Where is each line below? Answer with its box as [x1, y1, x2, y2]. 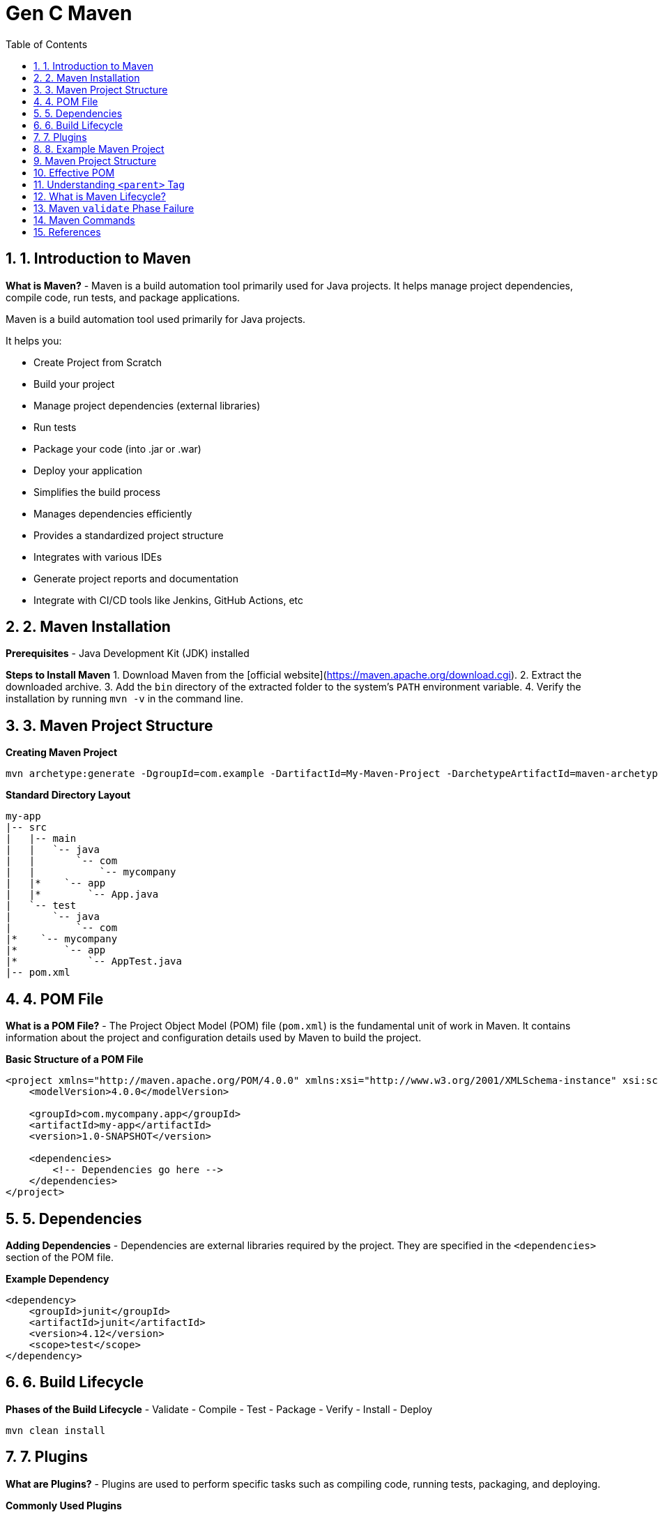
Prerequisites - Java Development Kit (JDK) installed [6, 647, 250, 660]
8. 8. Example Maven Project [33, 142, 164, 155]
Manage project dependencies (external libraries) [33, 399, 261, 412]
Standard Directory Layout [6, 789, 131, 801]
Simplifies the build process [33, 485, 161, 498]
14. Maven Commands [33, 213, 135, 226]
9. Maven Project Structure [33, 154, 157, 167]
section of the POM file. [6, 1251, 114, 1263]
